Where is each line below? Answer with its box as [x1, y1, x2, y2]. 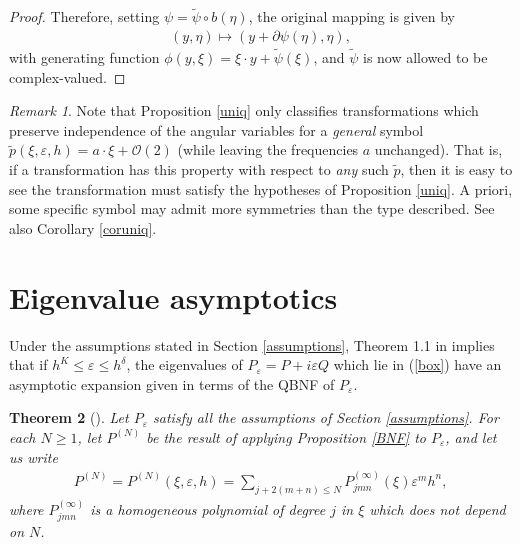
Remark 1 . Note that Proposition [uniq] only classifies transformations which [9, 100, 479, 121]
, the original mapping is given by [248, 6, 455, 27]
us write [9, 446, 58, 467]
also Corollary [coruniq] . [9, 217, 157, 238]
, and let [445, 426, 497, 447]
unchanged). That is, [374, 139, 503, 160]
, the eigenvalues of [126, 354, 243, 375]
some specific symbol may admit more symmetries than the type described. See [9, 198, 495, 219]
